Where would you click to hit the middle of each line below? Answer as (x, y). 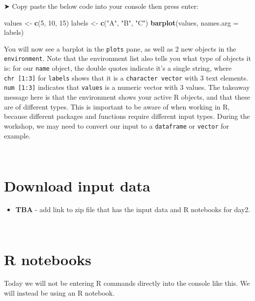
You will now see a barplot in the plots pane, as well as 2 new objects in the (120, 48)
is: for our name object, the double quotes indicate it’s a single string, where (118, 68)
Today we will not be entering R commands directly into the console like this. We (127, 283)
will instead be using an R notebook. (59, 292)
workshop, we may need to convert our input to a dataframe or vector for (117, 125)
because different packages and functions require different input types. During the (127, 116)
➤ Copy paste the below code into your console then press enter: (101, 6)
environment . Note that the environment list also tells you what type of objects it (127, 58)
